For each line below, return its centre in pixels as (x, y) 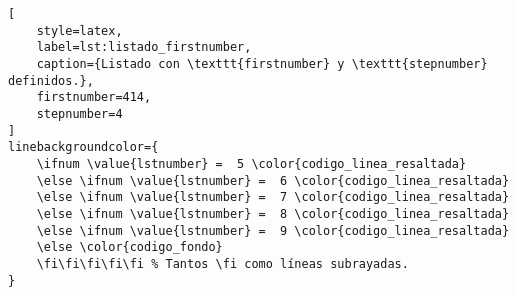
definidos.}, (51, 80)
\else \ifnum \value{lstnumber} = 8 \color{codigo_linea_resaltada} (273, 213)
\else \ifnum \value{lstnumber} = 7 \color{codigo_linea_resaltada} (273, 197)
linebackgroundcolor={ (83, 147)
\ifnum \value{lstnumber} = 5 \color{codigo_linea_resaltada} (251, 163)
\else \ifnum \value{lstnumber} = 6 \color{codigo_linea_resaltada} (273, 180)
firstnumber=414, (94, 97)
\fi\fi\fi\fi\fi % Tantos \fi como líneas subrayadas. (222, 263)
